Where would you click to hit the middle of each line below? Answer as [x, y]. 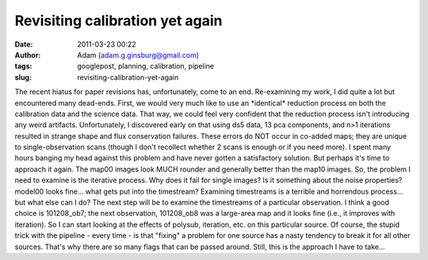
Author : [28, 55]
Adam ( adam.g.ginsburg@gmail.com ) [138, 55]
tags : [23, 66]
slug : [23, 77]
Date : [24, 44]
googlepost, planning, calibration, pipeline [146, 66]
